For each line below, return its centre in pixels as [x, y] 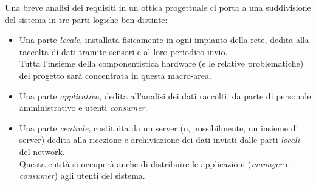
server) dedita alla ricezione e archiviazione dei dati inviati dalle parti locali [159, 140]
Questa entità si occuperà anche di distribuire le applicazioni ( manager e [154, 163]
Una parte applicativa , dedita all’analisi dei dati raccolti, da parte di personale [165, 95]
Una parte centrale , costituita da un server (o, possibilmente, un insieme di [159, 128]
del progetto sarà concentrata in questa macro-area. [115, 75]
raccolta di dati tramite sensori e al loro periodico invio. [123, 51]
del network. [42, 151]
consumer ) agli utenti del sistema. [82, 175]
